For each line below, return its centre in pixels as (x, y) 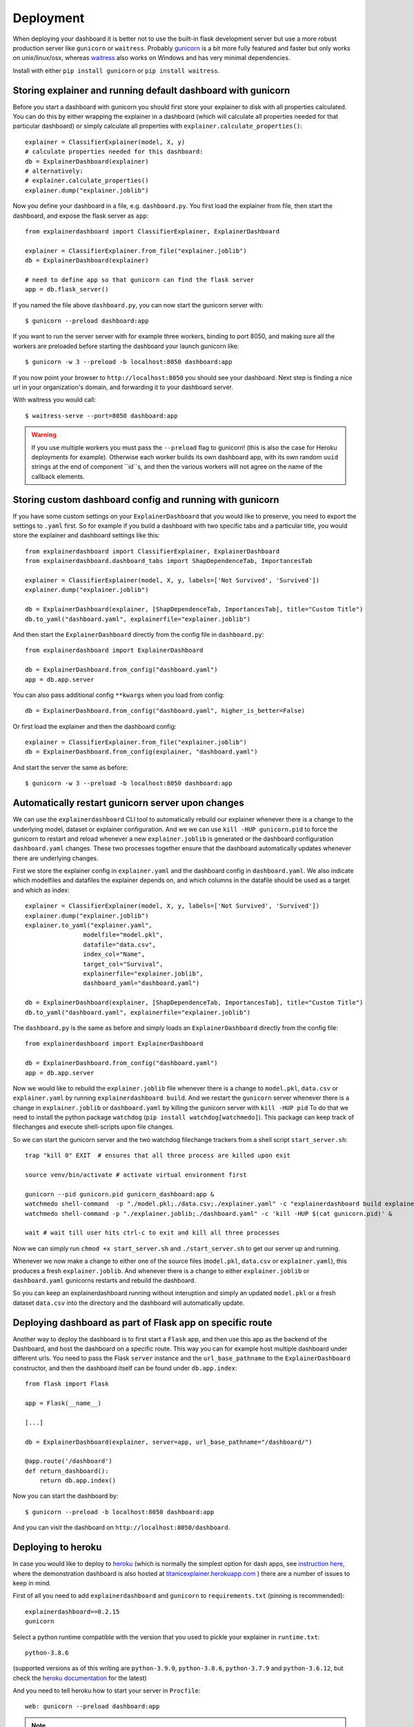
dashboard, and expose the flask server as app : (81, 216)
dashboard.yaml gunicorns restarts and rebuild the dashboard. (104, 1280)
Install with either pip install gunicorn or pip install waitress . (116, 70)
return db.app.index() (78, 1481)
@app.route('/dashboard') (69, 1461)
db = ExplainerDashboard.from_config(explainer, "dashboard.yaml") (141, 752)
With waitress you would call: (54, 400)
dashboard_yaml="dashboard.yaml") (141, 983)
